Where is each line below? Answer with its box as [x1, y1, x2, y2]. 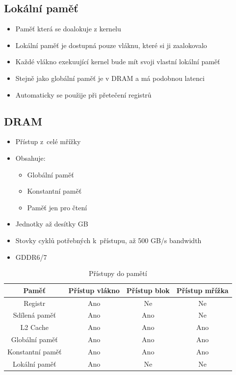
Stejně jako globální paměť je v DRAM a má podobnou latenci [15, 73, 205, 83]
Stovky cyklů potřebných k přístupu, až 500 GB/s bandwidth [15, 235, 202, 245]
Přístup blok [126, 285, 170, 295]
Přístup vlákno [68, 285, 120, 295]
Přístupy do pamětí [89, 268, 147, 278]
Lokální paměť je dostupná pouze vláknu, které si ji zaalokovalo [15, 40, 207, 50]
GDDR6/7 [15, 251, 47, 262]
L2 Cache [20, 322, 49, 332]
